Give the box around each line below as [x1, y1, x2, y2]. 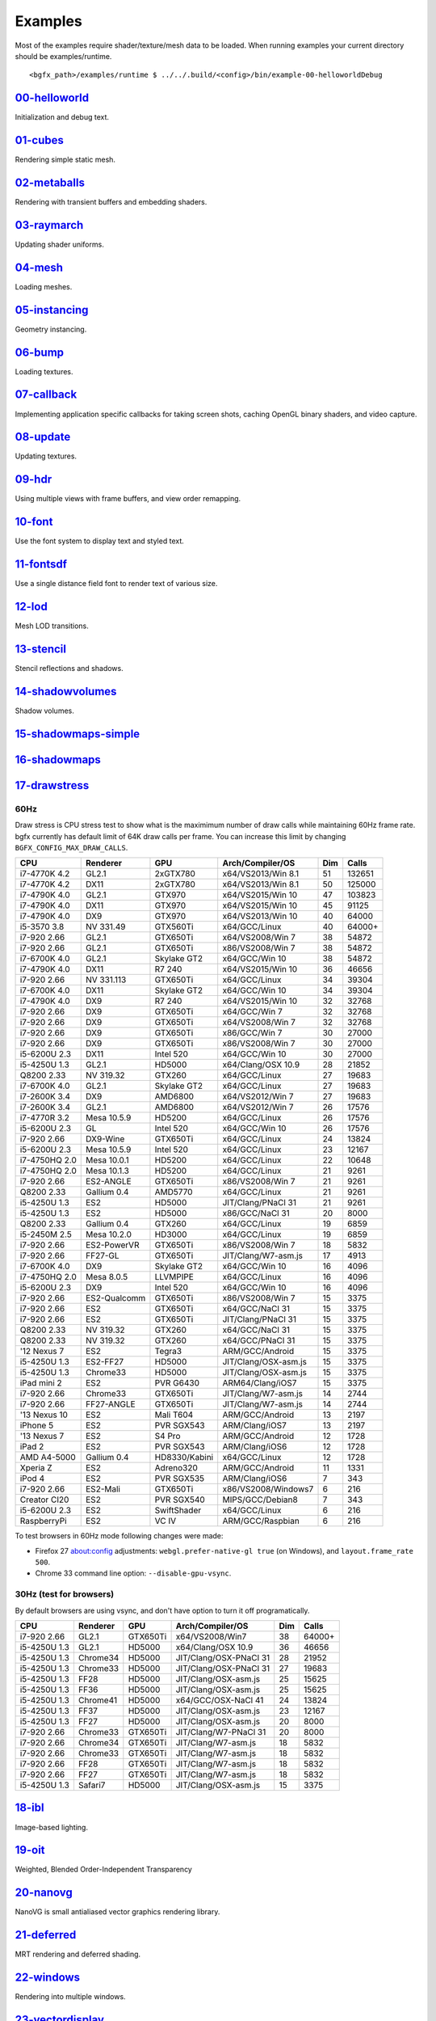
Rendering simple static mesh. [15, 154, 116, 165]
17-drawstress [15, 778, 90, 792]
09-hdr [15, 473, 52, 487]
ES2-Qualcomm [86, 1293, 146, 1304]
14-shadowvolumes [15, 684, 117, 698]
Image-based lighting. [15, 1822, 89, 1832]
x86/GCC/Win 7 [222, 1027, 283, 1039]
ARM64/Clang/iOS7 [222, 1378, 297, 1389]
